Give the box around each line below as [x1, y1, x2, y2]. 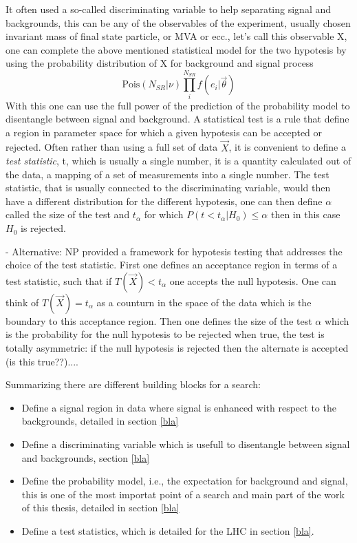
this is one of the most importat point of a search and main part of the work [21, 487, 345, 501]
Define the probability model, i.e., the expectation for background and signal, [21, 473, 348, 488]
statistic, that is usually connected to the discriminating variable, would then [6, 180, 331, 195]
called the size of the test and [6, 207, 130, 222]
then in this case [270, 207, 340, 222]
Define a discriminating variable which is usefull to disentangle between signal [21, 437, 350, 451]
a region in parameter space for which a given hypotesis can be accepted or [6, 125, 323, 139]
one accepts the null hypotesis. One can [169, 273, 336, 288]
